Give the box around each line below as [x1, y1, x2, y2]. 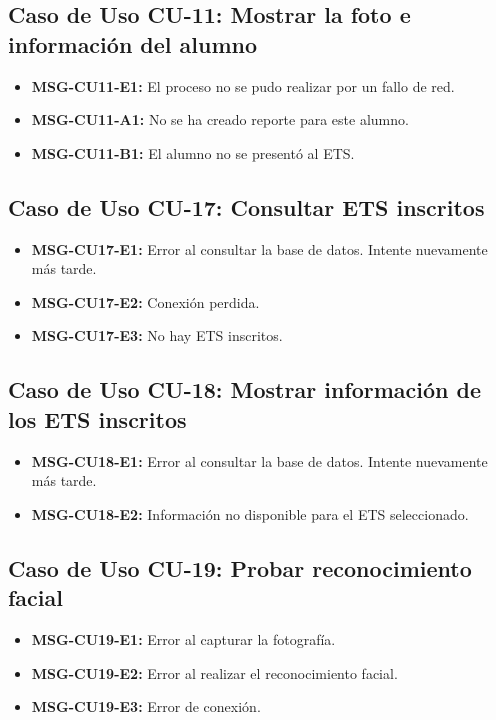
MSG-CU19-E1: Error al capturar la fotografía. [31, 628, 336, 649]
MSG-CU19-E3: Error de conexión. [31, 696, 261, 717]
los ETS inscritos [8, 403, 187, 434]
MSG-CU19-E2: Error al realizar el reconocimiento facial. [31, 662, 398, 683]
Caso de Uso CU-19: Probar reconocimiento [8, 552, 472, 583]
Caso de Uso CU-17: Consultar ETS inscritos [8, 191, 485, 222]
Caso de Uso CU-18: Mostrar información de [8, 374, 482, 405]
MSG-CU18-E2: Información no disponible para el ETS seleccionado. [31, 503, 469, 524]
